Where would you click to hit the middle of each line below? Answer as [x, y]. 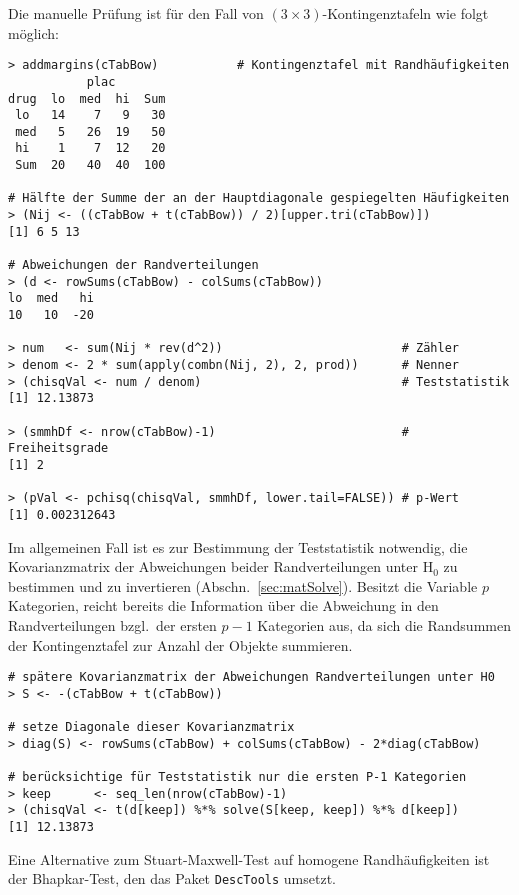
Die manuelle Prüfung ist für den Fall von [136, 13]
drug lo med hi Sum [87, 98]
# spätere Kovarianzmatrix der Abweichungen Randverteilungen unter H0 [251, 677]
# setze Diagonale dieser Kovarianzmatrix [151, 727]
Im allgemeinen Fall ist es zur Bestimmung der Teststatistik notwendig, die [238, 546]
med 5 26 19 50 [90, 131]
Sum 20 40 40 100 [90, 165]
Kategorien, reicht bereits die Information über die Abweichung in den [223, 605]
